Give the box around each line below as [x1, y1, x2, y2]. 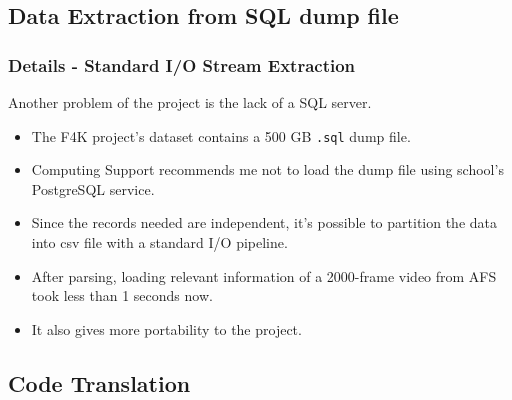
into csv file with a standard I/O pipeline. [31, 232, 288, 253]
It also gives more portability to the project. [31, 318, 302, 339]
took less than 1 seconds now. [31, 285, 213, 306]
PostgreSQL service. [31, 178, 155, 199]
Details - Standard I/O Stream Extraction [8, 52, 356, 77]
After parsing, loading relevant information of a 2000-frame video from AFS [31, 265, 497, 286]
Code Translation [8, 367, 191, 398]
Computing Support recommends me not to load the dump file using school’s [31, 159, 504, 180]
